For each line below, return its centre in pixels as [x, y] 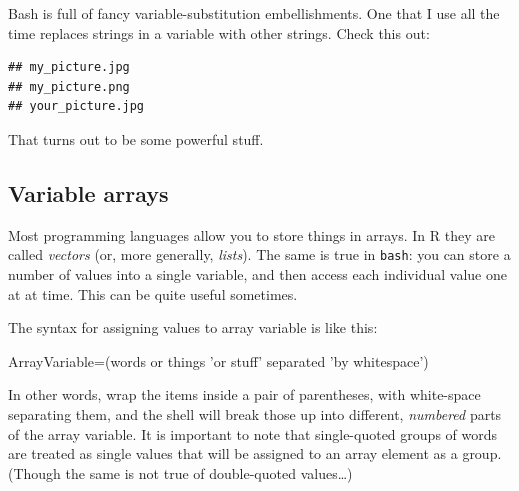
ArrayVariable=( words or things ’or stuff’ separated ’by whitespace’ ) [218, 360]
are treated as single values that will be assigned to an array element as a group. [255, 453]
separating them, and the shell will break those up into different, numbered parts [255, 413]
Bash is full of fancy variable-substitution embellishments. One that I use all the [254, 13]
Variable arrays [88, 192]
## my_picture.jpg [69, 67]
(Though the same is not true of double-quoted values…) [180, 472]
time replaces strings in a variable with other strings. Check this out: [219, 32]
